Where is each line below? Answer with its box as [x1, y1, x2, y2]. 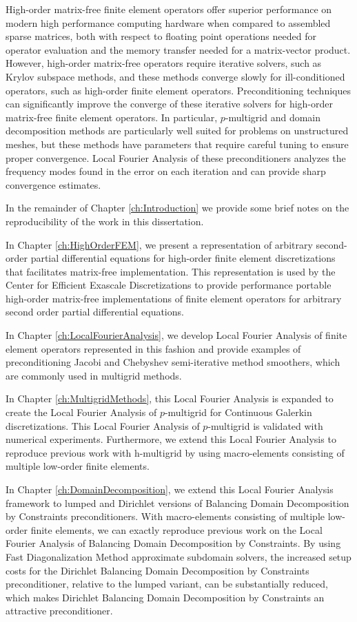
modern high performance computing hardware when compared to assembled [6, 15, 331, 30]
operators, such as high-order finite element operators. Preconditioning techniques [6, 83, 351, 97]
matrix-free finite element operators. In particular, [6, 110, 218, 124]
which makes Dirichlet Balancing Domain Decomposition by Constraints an [6, 590, 325, 604]
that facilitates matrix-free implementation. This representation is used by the [6, 264, 336, 278]
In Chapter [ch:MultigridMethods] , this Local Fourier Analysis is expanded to [6, 391, 334, 406]
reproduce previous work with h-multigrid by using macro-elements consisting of [6, 445, 345, 459]
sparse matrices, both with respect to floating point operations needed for [6, 29, 316, 43]
